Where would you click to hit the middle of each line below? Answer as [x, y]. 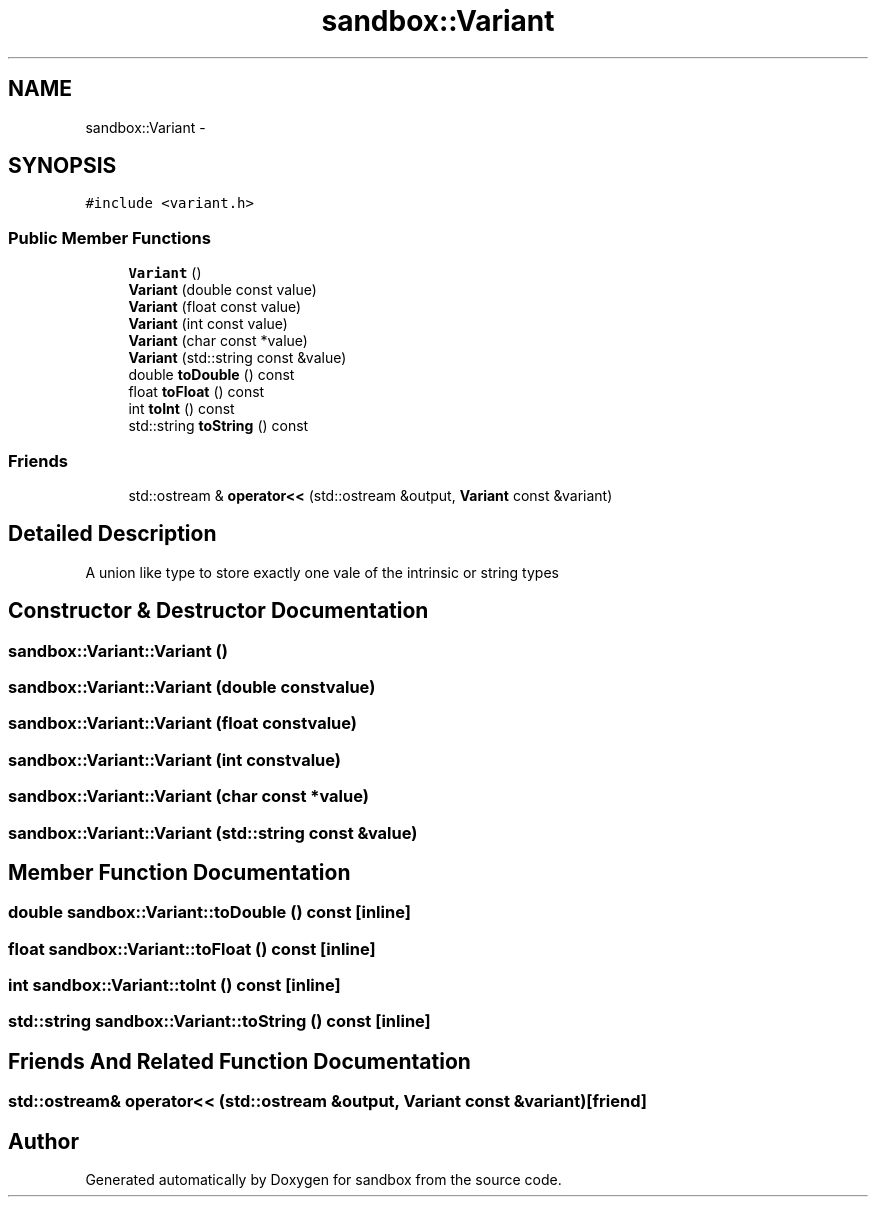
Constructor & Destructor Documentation [218, 611]
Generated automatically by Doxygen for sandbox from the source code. [323, 1180]
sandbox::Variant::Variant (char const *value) [188, 796]
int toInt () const [181, 409]
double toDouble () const [211, 375]
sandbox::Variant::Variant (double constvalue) [192, 687]
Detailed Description [112, 534]
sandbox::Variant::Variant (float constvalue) [183, 723]
